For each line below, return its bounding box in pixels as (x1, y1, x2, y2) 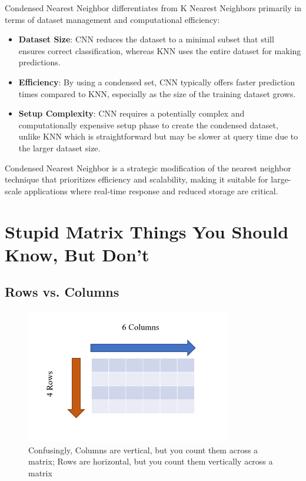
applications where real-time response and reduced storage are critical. (24, 184, 278, 197)
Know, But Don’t (5, 242, 149, 266)
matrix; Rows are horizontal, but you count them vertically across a (28, 455, 273, 467)
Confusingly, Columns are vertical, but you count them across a (28, 443, 258, 456)
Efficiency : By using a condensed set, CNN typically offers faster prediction (18, 75, 295, 88)
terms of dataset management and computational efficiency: (5, 13, 220, 25)
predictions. (18, 56, 61, 68)
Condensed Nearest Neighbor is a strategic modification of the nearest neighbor (5, 161, 291, 174)
